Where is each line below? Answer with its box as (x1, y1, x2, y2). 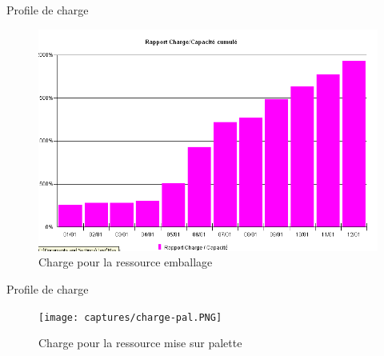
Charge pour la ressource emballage (38, 254, 213, 270)
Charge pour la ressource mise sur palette (38, 334, 242, 351)
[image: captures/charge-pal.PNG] (38, 311, 222, 323)
